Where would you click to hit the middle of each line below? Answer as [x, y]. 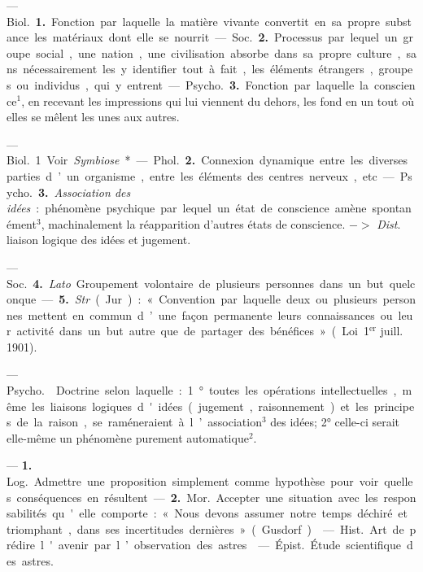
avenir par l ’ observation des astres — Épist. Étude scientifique [229, 545]
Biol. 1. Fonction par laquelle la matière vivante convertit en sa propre [193, 21]
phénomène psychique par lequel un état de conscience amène [206, 208]
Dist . [389, 223]
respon [400, 497]
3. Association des [84, 192]
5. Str [74, 299]
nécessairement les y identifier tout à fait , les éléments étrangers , [198, 69]
